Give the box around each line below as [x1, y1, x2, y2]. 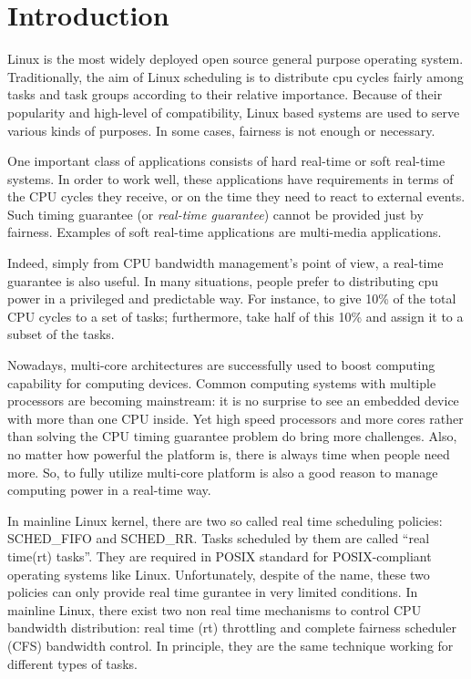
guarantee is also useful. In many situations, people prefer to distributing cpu [7, 271, 439, 290]
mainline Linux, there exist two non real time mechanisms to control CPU [7, 600, 422, 619]
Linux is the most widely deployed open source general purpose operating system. [7, 49, 464, 68]
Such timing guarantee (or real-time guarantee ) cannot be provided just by [7, 204, 424, 223]
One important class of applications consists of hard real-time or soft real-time [7, 151, 445, 170]
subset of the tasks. [7, 324, 115, 344]
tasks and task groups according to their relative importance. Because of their [7, 85, 443, 104]
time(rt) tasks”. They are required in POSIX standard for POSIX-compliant [7, 546, 432, 565]
